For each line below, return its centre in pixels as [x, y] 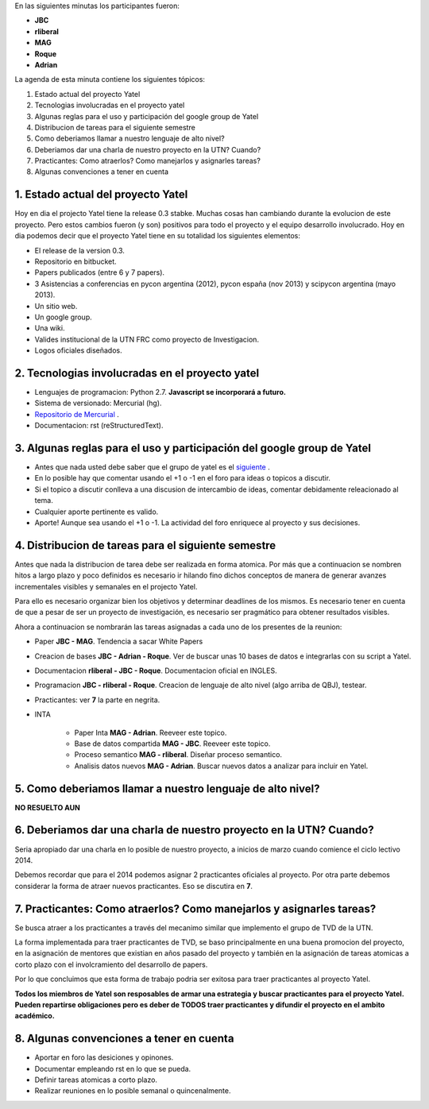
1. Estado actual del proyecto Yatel [101, 195]
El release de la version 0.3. [79, 250]
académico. [35, 1016]
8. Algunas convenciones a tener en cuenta [124, 1039]
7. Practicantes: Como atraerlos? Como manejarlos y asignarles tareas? [195, 908]
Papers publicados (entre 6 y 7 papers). [100, 272]
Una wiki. [50, 328]
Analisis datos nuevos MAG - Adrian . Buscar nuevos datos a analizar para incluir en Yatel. [221, 766]
